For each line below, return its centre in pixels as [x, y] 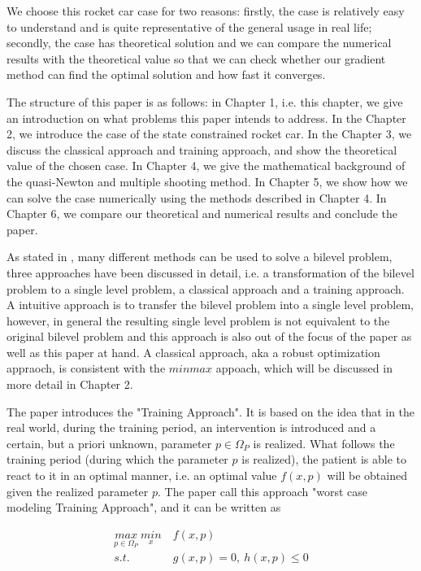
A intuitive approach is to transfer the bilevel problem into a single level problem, [210, 305]
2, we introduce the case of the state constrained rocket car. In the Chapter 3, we [209, 134]
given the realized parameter [78, 491]
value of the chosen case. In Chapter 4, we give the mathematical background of [206, 166]
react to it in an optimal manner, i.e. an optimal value [142, 475]
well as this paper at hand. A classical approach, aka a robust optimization [193, 352]
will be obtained [367, 475]
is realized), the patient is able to [324, 459]
